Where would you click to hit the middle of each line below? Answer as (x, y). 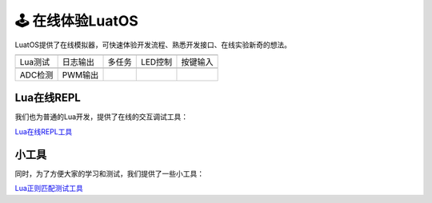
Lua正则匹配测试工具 (49, 189)
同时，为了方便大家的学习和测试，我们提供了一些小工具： (109, 173)
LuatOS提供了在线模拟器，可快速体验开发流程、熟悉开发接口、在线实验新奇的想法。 (153, 45)
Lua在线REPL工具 (44, 131)
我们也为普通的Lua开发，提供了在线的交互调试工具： (102, 117)
